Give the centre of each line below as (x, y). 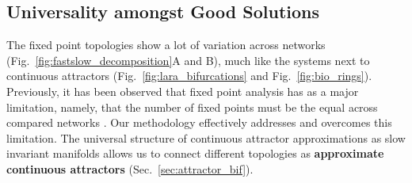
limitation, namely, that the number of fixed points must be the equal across (192, 107)
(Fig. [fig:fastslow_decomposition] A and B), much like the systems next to (188, 60)
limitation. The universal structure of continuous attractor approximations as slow (206, 137)
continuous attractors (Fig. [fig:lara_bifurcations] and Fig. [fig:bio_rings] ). (189, 76)
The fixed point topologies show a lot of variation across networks (166, 45)
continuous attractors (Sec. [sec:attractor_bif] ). (130, 168)
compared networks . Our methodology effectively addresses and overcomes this (199, 122)
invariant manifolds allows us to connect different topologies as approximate (195, 153)
